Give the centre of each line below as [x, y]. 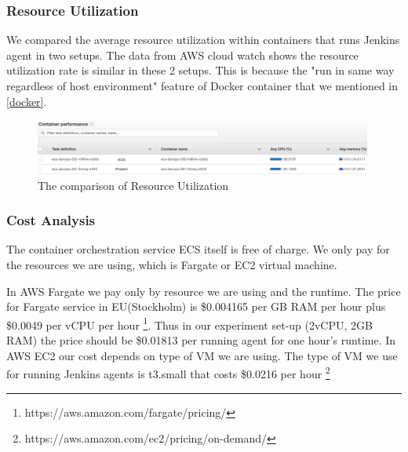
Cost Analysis [51, 220]
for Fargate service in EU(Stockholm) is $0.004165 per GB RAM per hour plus [196, 306]
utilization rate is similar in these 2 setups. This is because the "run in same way [200, 70]
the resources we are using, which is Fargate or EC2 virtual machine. [172, 265]
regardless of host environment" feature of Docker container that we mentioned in [202, 86]
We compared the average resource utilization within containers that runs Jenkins [203, 40]
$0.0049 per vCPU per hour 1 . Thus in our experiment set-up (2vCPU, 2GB [189, 323]
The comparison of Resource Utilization [133, 185]
